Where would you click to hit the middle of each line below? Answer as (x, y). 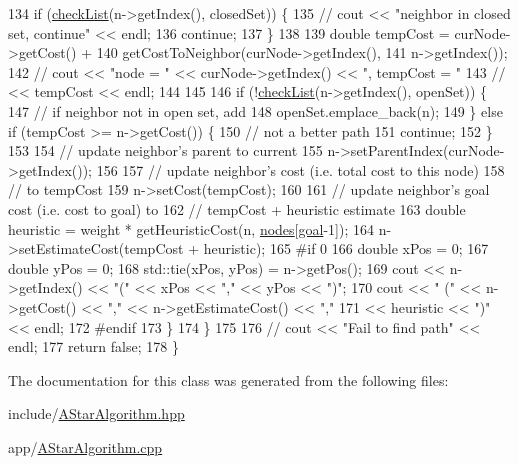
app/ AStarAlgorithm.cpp (85, 446)
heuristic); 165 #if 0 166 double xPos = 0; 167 (346, 248)
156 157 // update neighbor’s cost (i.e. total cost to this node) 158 (300, 169)
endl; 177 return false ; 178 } (93, 346)
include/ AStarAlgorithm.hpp (96, 413)
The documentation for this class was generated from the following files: (228, 379)
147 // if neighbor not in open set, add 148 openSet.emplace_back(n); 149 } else (255, 110)
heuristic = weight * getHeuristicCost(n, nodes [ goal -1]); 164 (191, 228)
